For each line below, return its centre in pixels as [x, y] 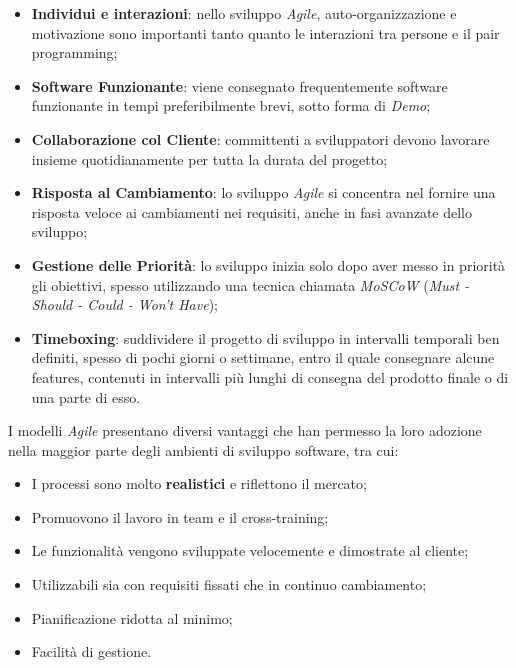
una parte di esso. [86, 396]
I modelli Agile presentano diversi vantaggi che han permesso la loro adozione [245, 430]
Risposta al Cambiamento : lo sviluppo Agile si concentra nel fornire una [263, 192]
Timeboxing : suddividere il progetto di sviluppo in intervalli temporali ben [265, 337]
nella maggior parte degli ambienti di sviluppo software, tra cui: [203, 449]
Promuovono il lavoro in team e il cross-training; [180, 516]
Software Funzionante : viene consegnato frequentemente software [239, 85]
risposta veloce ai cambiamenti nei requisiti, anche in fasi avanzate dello [251, 211]
